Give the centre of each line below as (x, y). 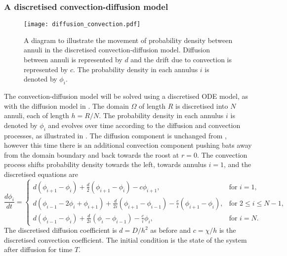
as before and (171, 230)
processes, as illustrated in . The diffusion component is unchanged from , (115, 135)
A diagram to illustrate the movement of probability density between (128, 40)
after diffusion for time (38, 249)
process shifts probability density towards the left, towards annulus (105, 164)
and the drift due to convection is (181, 60)
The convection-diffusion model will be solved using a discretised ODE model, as (126, 96)
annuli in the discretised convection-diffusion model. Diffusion (117, 50)
